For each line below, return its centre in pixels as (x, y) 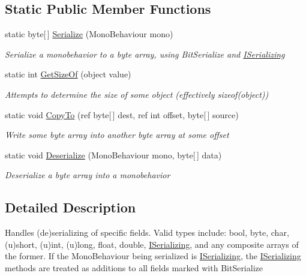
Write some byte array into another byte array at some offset (117, 135)
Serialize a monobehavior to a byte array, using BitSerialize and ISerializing (145, 54)
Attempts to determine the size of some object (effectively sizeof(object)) (137, 94)
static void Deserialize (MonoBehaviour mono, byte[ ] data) (113, 154)
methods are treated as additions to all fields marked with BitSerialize (134, 267)
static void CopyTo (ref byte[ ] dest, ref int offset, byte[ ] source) (122, 114)
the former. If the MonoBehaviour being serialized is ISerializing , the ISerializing (153, 256)
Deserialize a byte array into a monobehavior (88, 175)
